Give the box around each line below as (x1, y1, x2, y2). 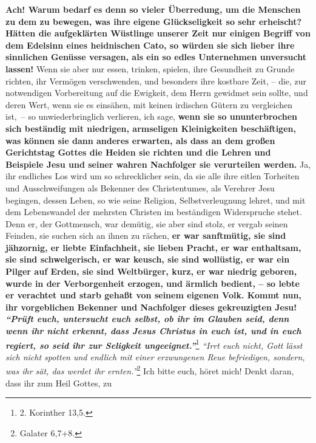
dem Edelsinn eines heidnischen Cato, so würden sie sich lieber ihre (5, 38, 295, 51)
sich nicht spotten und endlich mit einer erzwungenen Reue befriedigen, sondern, (5, 350, 305, 363)
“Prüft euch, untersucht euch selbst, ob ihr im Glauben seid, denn (5, 312, 289, 325)
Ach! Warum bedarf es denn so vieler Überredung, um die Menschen (5, 3, 301, 15)
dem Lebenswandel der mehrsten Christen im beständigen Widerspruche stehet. (5, 205, 302, 218)
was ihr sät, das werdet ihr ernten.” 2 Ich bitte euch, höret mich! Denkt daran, (5, 363, 294, 377)
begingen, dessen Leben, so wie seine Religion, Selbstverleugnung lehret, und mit (5, 193, 306, 206)
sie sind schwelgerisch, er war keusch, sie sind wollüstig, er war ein (5, 253, 290, 266)
